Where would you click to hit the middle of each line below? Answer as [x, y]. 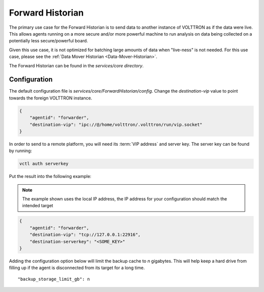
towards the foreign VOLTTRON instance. [51, 98]
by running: [21, 151]
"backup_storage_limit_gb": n [54, 279]
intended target [38, 206]
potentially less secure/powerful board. [48, 41]
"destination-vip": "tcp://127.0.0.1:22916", [85, 235]
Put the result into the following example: [50, 176]
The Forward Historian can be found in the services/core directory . [76, 65]
